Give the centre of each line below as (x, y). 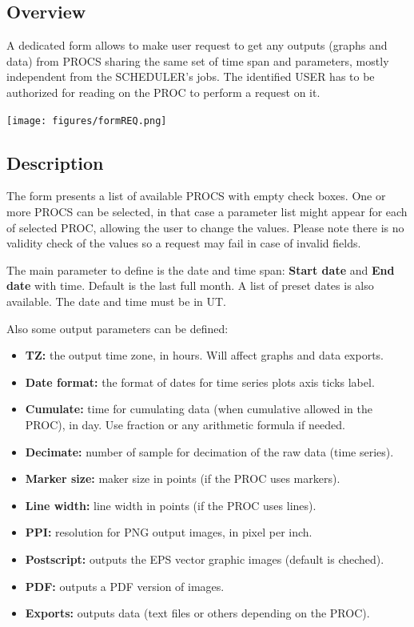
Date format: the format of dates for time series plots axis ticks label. (200, 382)
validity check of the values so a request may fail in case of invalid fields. (184, 243)
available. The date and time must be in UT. (117, 301)
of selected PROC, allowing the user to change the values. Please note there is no (205, 227)
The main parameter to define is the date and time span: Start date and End (201, 269)
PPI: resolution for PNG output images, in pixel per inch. (169, 532)
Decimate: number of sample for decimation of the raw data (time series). (209, 451)
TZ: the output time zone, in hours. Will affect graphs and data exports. (205, 355)
